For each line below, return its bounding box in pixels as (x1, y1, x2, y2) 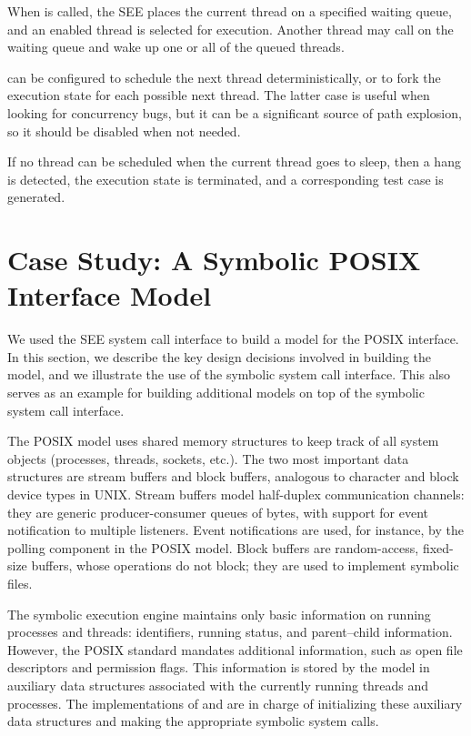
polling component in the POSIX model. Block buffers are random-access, (7, 538, 419, 557)
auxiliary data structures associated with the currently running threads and (7, 675, 429, 694)
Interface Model (7, 277, 212, 314)
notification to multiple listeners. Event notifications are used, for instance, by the (7, 520, 464, 539)
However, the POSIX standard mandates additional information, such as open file (7, 640, 463, 659)
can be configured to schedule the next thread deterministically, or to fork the (7, 67, 441, 86)
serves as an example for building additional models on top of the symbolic (7, 383, 425, 402)
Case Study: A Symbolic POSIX (7, 241, 421, 278)
